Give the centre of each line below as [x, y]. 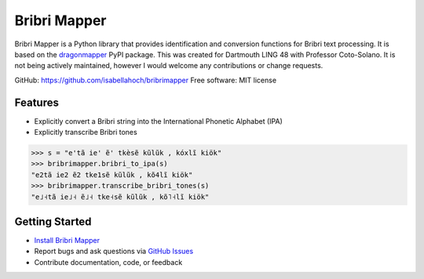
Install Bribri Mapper [67, 241]
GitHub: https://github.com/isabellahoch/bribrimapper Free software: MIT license [146, 80]
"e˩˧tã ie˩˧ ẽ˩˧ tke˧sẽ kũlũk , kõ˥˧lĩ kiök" [120, 197]
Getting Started [53, 221]
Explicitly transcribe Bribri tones [86, 132]
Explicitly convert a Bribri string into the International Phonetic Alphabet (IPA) [158, 121]
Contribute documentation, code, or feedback [108, 262]
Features [37, 102]
